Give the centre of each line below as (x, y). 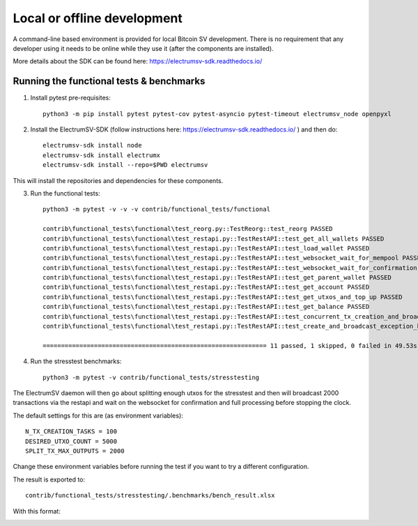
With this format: (37, 511)
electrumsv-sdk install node (92, 145)
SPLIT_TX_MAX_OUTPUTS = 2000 (75, 451)
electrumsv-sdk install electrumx (101, 155)
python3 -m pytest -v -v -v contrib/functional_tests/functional (157, 209)
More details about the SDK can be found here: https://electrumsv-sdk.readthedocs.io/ (138, 61)
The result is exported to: (49, 479)
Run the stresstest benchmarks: (76, 361)
